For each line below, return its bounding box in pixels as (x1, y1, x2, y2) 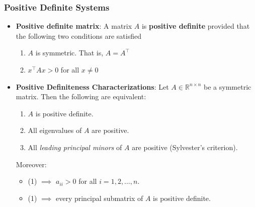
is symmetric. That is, (35, 47, 104, 58)
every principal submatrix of (55, 192, 143, 203)
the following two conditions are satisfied (16, 30, 141, 41)
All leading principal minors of (28, 142, 122, 152)
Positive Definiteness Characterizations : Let (16, 81, 169, 92)
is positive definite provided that (141, 21, 250, 31)
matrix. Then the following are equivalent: (16, 91, 146, 102)
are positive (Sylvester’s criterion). (132, 142, 238, 152)
